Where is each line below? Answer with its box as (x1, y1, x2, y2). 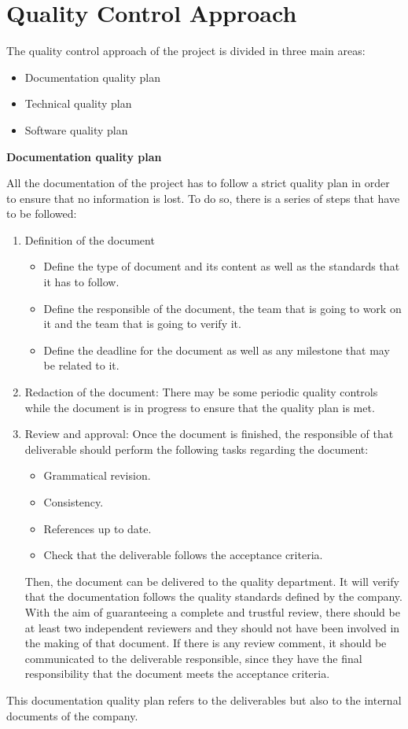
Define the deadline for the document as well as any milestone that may (43, 341, 390, 358)
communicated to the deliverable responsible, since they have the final (24, 650, 362, 666)
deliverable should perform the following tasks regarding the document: (24, 440, 369, 457)
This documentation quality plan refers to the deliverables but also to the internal (6, 691, 402, 708)
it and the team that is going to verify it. (43, 315, 241, 332)
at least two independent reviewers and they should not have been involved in (24, 619, 400, 635)
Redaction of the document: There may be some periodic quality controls (24, 384, 378, 400)
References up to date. (43, 520, 152, 536)
